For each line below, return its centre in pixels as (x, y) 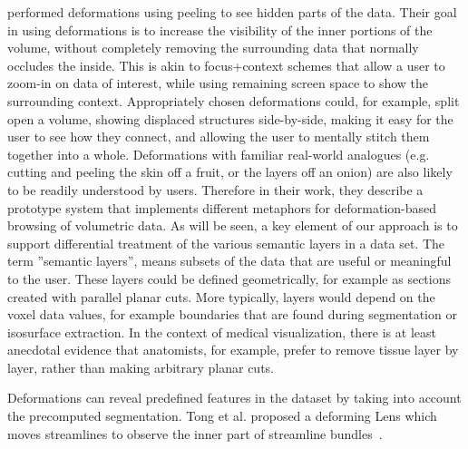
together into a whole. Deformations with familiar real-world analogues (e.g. (219, 154)
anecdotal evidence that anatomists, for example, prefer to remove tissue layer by (233, 350)
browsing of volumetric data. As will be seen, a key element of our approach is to (233, 225)
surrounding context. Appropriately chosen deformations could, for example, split (234, 100)
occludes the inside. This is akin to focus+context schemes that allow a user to (226, 65)
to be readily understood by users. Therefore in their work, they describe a (215, 189)
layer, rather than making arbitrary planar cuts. (141, 367)
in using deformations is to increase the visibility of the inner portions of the (220, 29)
